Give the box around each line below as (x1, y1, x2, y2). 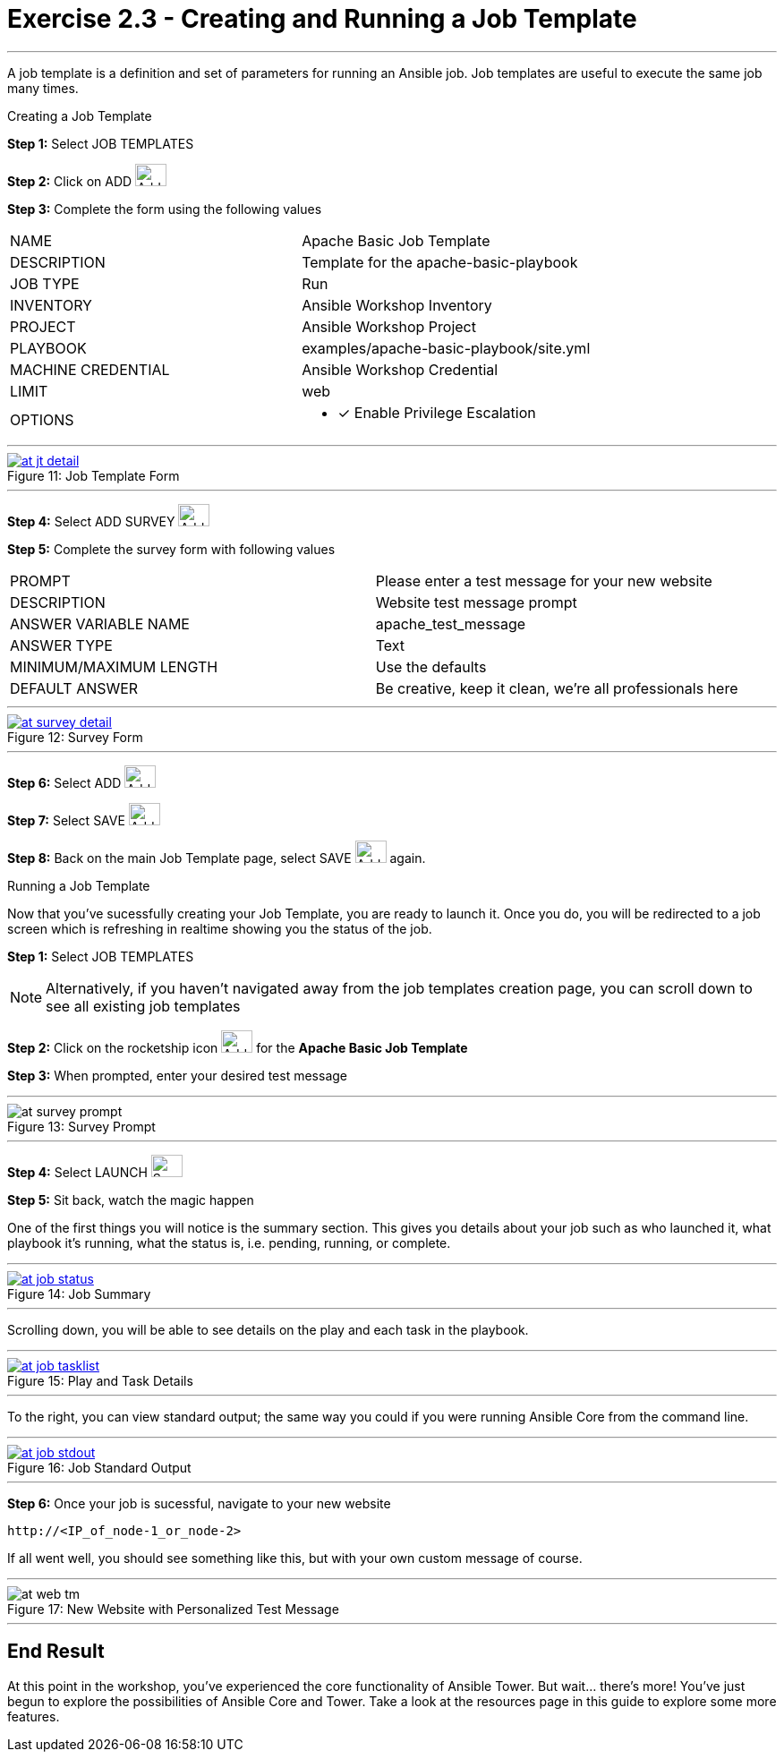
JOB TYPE (10, 274, 80, 293)
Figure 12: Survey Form (7, 729, 143, 745)
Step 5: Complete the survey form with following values (7, 541, 336, 557)
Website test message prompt (375, 593, 577, 611)
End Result (7, 1640, 105, 1663)
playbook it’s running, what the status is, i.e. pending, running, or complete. (7, 1234, 451, 1251)
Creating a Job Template (7, 107, 152, 124)
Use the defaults (375, 657, 487, 676)
